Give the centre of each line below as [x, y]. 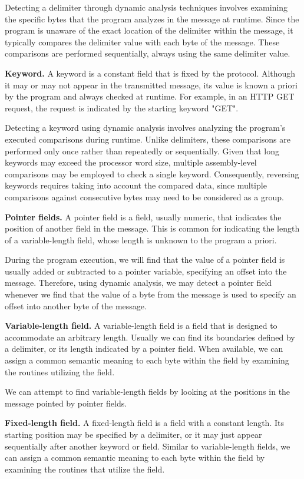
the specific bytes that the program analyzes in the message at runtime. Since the [152, 19]
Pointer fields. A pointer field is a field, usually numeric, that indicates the [143, 217]
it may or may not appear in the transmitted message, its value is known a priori [151, 85]
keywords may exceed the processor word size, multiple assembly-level [131, 162]
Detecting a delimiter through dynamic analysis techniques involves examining [146, 7]
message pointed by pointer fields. [66, 403]
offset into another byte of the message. [76, 305]
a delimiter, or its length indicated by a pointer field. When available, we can [144, 348]
